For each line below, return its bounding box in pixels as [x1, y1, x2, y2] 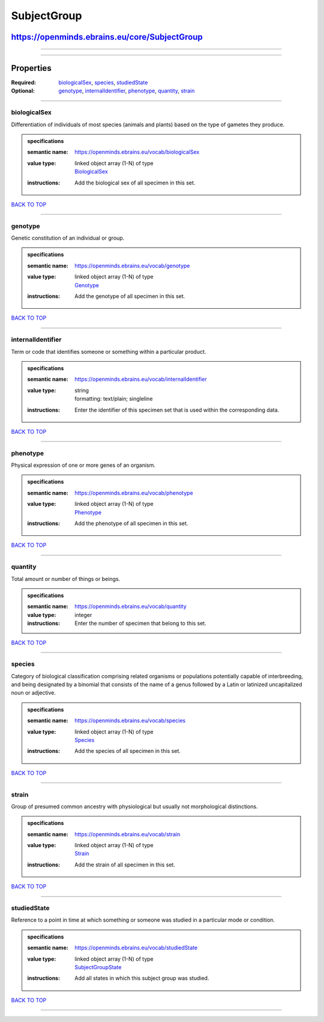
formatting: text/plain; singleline [74, 395, 153, 403]
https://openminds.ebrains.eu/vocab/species [74, 717, 186, 724]
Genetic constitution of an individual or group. [11, 234, 125, 242]
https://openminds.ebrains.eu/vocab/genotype [74, 262, 190, 269]
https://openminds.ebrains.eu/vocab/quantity [74, 603, 187, 610]
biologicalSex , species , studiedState [58, 79, 148, 87]
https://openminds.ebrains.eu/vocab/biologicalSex [74, 148, 200, 156]
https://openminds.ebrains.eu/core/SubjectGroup [11, 32, 203, 42]
